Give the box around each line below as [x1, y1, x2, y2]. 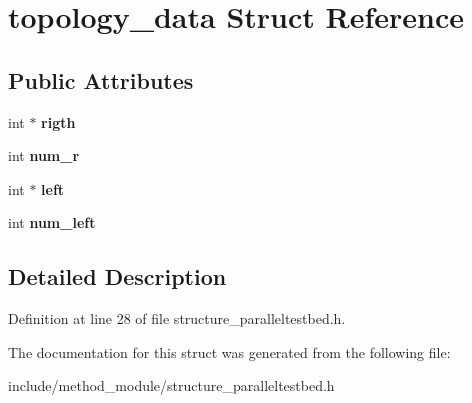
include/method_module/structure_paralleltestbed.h [8, 375, 335, 396]
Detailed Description [8, 261, 227, 292]
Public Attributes [8, 64, 194, 95]
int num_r [8, 145, 80, 166]
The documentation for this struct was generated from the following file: [8, 341, 451, 362]
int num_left [8, 212, 96, 233]
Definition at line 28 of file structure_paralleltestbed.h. [8, 308, 346, 329]
